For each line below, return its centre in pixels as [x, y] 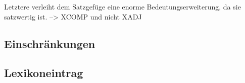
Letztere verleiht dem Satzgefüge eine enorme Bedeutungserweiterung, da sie [122, 6]
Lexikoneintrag [44, 73]
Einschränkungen [50, 43]
